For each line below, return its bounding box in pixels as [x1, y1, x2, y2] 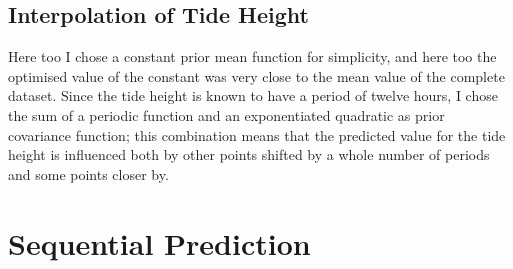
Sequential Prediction [8, 222, 311, 263]
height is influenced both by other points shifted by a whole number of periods [8, 144, 490, 165]
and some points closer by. [8, 163, 169, 184]
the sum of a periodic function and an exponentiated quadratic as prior [8, 104, 445, 125]
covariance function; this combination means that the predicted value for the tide [8, 124, 506, 145]
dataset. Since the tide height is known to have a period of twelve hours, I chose [8, 85, 498, 106]
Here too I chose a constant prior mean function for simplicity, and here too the [8, 46, 497, 67]
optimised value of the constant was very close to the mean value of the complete [8, 65, 505, 86]
